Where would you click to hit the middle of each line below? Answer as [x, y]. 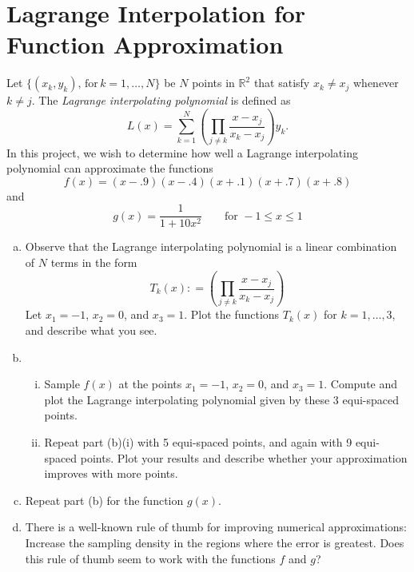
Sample [62, 384]
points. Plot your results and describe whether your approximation [244, 457]
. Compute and [361, 384]
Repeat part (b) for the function [104, 500]
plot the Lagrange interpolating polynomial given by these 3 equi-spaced [221, 399]
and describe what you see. [91, 330]
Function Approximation [145, 44]
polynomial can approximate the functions [110, 168]
